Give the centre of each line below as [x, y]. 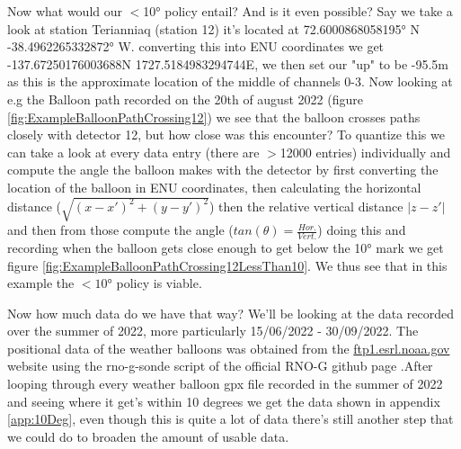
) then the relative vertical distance [306, 206]
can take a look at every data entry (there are [133, 152]
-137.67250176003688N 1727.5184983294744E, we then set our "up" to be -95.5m [228, 63]
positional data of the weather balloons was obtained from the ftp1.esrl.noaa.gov [229, 348]
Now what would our [65, 11]
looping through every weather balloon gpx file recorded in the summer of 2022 [225, 384]
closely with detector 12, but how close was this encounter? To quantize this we [226, 135]
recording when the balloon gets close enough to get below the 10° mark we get [226, 247]
